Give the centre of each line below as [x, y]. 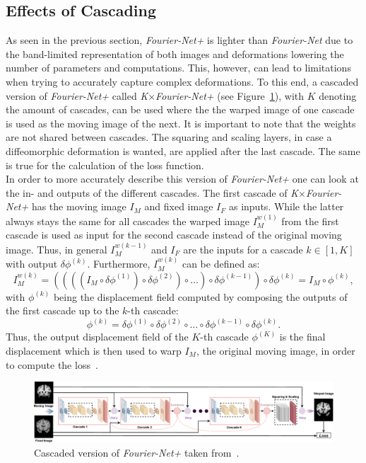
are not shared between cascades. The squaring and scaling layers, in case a [169, 137]
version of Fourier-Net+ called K [77, 95]
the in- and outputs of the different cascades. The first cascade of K [152, 192]
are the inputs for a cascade [243, 249]
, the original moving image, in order [276, 350]
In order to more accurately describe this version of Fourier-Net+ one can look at [182, 179]
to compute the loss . [52, 364]
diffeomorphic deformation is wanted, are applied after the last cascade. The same [183, 150]
